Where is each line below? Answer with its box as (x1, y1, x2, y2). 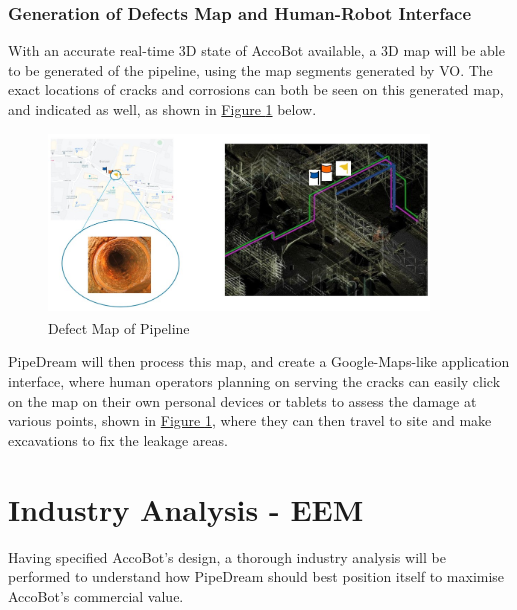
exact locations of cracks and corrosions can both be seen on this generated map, (8, 79, 504, 100)
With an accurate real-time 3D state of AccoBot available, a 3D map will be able (8, 40, 505, 61)
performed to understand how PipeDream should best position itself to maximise (8, 566, 505, 587)
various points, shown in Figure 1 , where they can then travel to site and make (8, 410, 492, 431)
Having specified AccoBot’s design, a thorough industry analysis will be (8, 546, 446, 567)
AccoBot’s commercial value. (8, 585, 184, 606)
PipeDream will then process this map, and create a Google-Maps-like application (8, 351, 510, 372)
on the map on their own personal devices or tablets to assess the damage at (8, 390, 477, 411)
